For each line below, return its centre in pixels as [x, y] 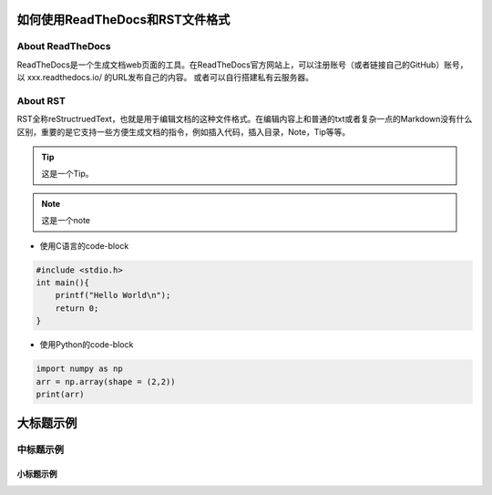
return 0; [77, 308]
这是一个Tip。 [67, 174]
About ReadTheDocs [64, 46]
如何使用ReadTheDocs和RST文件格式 [123, 20]
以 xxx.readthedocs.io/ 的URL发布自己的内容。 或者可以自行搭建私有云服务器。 [165, 77]
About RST [41, 100]
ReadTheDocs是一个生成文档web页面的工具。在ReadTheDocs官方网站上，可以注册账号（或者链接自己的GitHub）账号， [242, 65]
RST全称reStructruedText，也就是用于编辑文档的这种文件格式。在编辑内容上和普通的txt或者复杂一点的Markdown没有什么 [245, 119]
